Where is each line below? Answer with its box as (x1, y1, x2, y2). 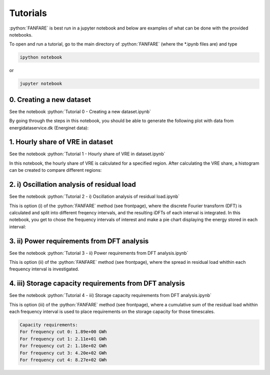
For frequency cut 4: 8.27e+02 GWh (19, 357, 107, 363)
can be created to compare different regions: (9, 167, 102, 173)
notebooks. (9, 32, 32, 38)
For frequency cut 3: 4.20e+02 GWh (19, 350, 107, 355)
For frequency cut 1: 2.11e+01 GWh (19, 336, 107, 341)
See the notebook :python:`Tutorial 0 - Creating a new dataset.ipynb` (9, 108, 151, 115)
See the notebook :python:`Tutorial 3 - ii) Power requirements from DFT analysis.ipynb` (9, 250, 188, 256)
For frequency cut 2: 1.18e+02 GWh (19, 343, 107, 349)
